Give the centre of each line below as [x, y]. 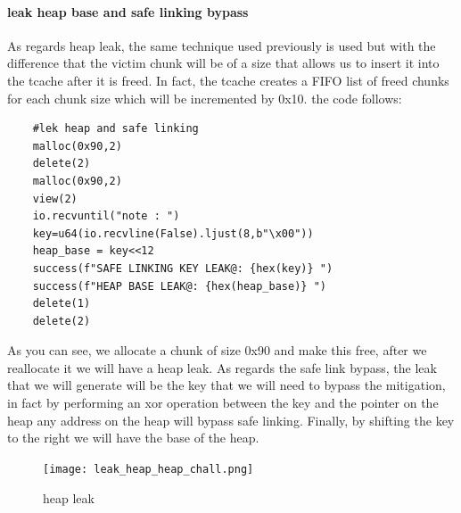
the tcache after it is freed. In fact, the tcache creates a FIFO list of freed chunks [228, 80]
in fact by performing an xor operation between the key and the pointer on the [223, 403]
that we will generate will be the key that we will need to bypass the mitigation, [226, 385]
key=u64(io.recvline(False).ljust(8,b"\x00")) [173, 233]
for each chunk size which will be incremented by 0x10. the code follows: [205, 98]
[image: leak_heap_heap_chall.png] [148, 469]
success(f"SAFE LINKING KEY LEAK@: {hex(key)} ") [183, 268]
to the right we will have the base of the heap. [133, 438]
